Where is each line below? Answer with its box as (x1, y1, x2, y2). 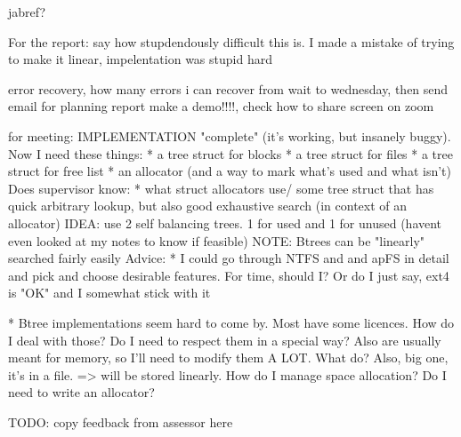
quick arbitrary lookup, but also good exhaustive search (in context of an (8, 196, 408, 215)
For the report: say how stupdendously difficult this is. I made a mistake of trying (8, 32, 455, 51)
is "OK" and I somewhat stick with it (8, 283, 211, 302)
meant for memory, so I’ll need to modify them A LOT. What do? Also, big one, (8, 348, 449, 367)
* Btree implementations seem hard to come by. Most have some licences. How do (8, 313, 455, 331)
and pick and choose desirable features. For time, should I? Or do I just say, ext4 (8, 266, 449, 284)
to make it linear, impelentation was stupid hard (8, 50, 272, 68)
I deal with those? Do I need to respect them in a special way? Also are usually (8, 330, 441, 349)
